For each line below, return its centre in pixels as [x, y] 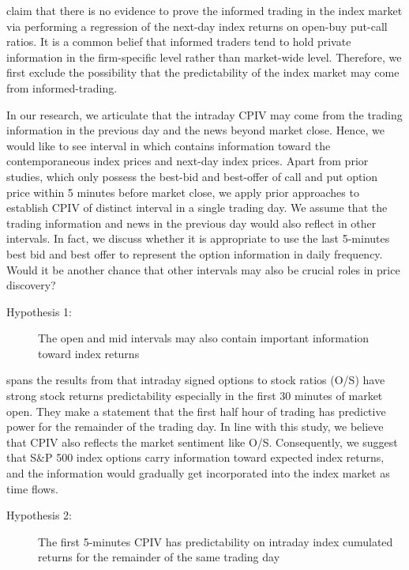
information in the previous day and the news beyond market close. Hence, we [196, 130]
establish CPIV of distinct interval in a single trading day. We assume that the [197, 208]
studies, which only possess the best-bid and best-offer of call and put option [192, 176]
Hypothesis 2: [39, 515]
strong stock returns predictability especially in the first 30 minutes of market [195, 396]
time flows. [32, 488]
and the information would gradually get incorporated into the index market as [198, 473]
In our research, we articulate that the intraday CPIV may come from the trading [204, 114]
